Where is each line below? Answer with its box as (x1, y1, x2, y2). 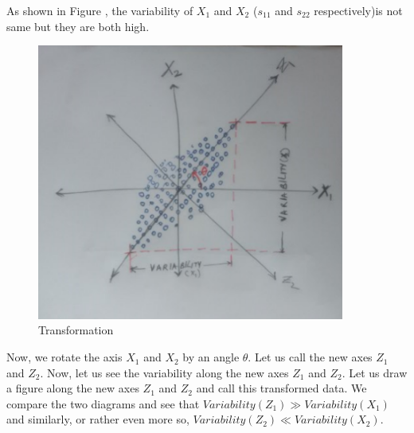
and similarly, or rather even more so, (6, 411, 189, 427)
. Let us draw (342, 364, 408, 380)
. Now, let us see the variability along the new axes (40, 364, 289, 380)
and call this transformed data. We (196, 380, 367, 396)
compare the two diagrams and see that (6, 395, 200, 412)
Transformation (38, 322, 114, 338)
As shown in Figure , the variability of (6, 2, 193, 18)
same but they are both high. (6, 18, 150, 34)
